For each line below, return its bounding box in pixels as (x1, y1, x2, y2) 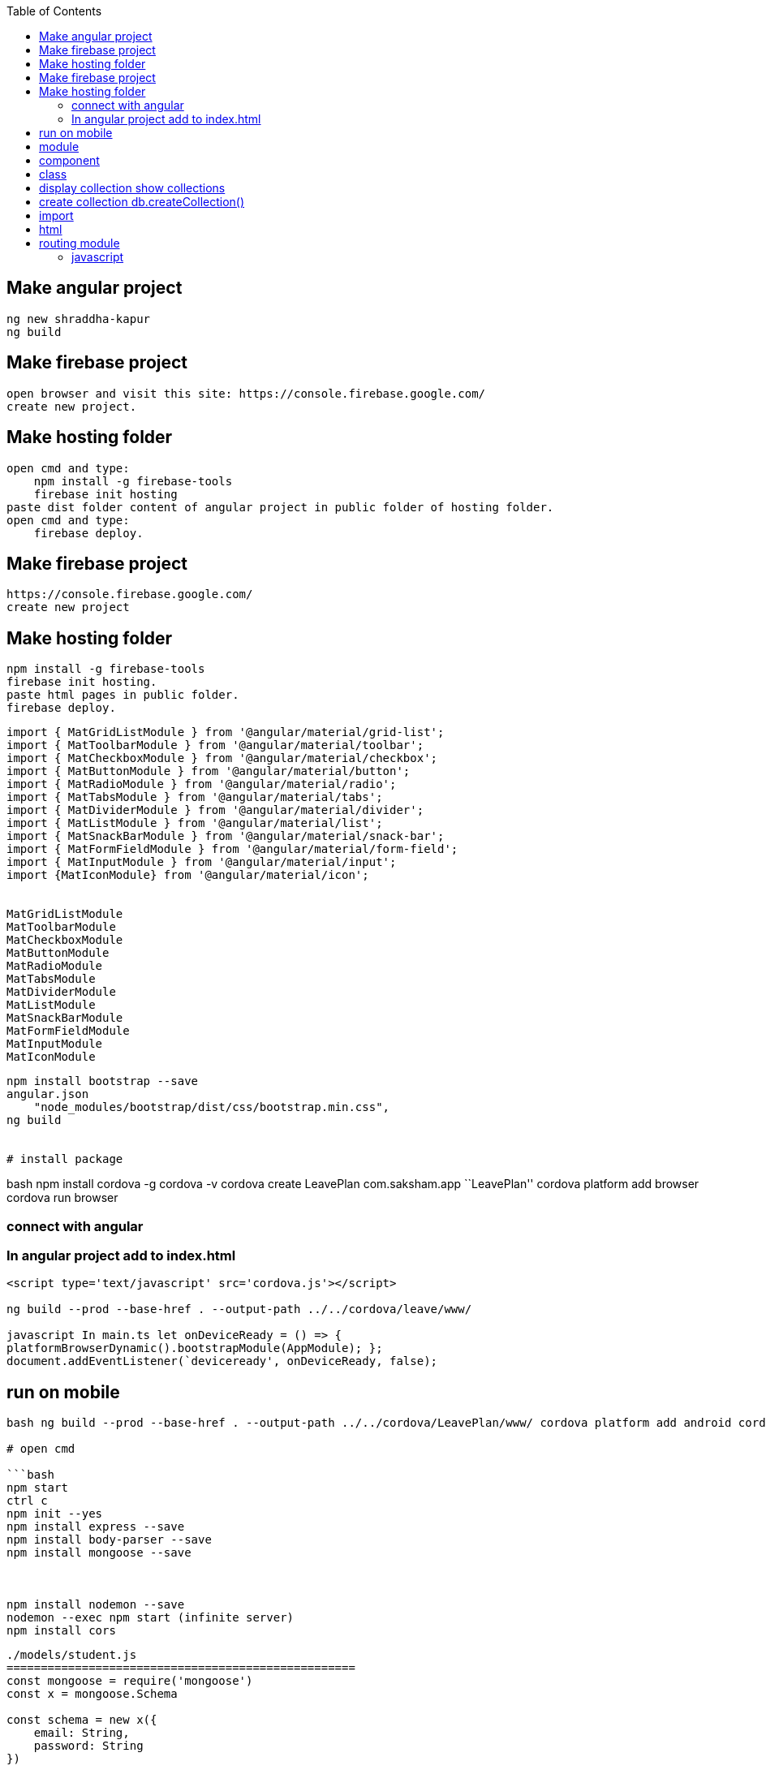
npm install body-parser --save (6, 1533, 212, 1547)
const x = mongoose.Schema (6, 1687, 178, 1701)
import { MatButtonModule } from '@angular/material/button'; (6, 764, 411, 778)
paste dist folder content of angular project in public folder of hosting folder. (6, 500, 554, 514)
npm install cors (6, 1624, 116, 1638)
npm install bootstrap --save (6, 1074, 199, 1088)
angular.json (6, 1087, 89, 1101)
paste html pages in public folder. (6, 688, 239, 702)
